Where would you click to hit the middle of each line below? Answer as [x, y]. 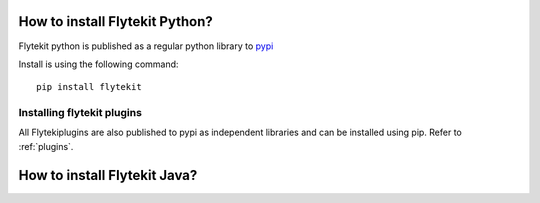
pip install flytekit [89, 87]
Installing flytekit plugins [80, 113]
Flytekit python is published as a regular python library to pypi [146, 46]
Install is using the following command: [98, 64]
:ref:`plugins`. [46, 146]
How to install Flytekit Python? [116, 21]
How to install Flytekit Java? [108, 175]
